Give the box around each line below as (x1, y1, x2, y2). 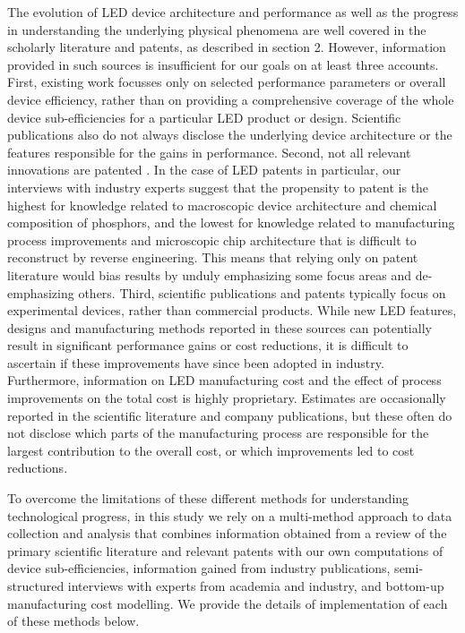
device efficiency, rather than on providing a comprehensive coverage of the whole (7, 90, 454, 108)
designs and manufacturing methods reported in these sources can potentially (7, 318, 432, 337)
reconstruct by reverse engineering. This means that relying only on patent (7, 248, 418, 267)
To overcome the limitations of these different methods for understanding (7, 489, 409, 508)
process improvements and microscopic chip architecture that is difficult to (7, 230, 417, 249)
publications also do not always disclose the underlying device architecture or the (7, 125, 452, 144)
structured (7, 577, 65, 595)
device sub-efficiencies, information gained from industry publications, (7, 559, 391, 577)
